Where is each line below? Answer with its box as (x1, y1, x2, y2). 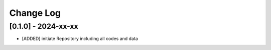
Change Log (9, 7, 61, 18)
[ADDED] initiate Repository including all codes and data (22, 36, 138, 42)
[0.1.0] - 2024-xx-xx (9, 22, 78, 31)
